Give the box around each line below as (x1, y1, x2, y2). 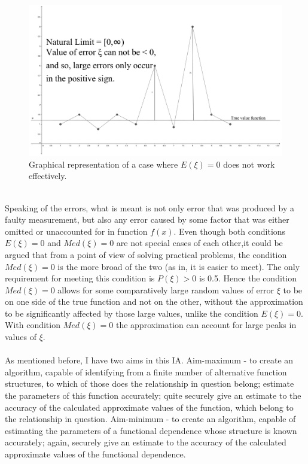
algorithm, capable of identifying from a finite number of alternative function (5, 365, 287, 378)
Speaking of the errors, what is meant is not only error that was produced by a (5, 201, 294, 214)
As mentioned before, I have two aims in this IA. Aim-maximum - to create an (5, 354, 294, 366)
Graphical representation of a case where (29, 157, 178, 170)
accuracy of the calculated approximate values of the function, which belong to (5, 401, 294, 413)
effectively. (29, 169, 67, 182)
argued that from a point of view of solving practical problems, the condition (5, 248, 287, 260)
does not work (223, 157, 275, 170)
